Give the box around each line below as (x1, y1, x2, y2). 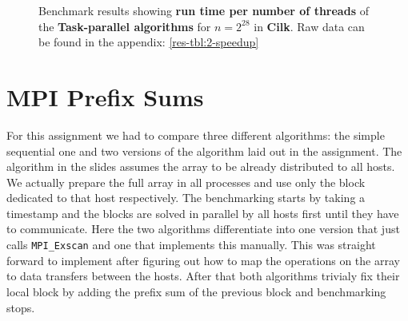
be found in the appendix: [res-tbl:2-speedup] (38, 34, 259, 50)
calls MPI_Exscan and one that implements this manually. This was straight (6, 236, 376, 253)
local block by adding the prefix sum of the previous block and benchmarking (6, 283, 386, 299)
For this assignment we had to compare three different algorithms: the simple (6, 126, 385, 143)
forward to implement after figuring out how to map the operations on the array (6, 252, 400, 268)
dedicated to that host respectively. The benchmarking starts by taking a (6, 189, 366, 206)
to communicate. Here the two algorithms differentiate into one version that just (6, 220, 400, 237)
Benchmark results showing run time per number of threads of (38, 2, 369, 18)
